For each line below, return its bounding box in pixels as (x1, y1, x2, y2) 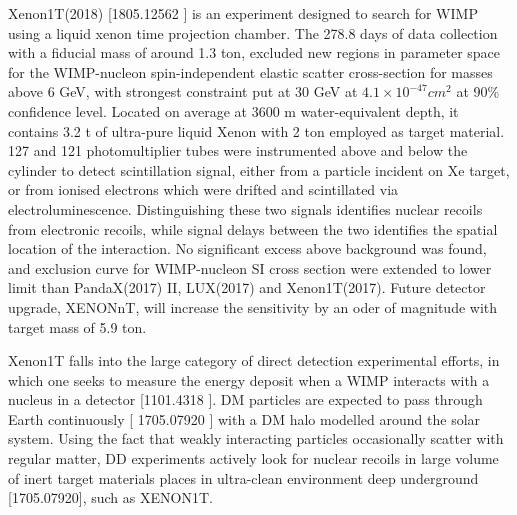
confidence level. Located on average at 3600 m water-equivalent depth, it (8, 100, 459, 121)
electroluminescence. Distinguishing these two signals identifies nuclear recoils (8, 198, 483, 219)
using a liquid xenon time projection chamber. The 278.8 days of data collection (8, 22, 498, 43)
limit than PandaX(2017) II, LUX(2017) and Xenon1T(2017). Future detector (8, 277, 486, 298)
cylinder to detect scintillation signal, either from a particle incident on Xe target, (8, 159, 510, 180)
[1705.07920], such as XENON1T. (8, 487, 213, 508)
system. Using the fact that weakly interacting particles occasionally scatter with (8, 428, 504, 449)
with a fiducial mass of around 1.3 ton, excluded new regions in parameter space (8, 42, 501, 63)
